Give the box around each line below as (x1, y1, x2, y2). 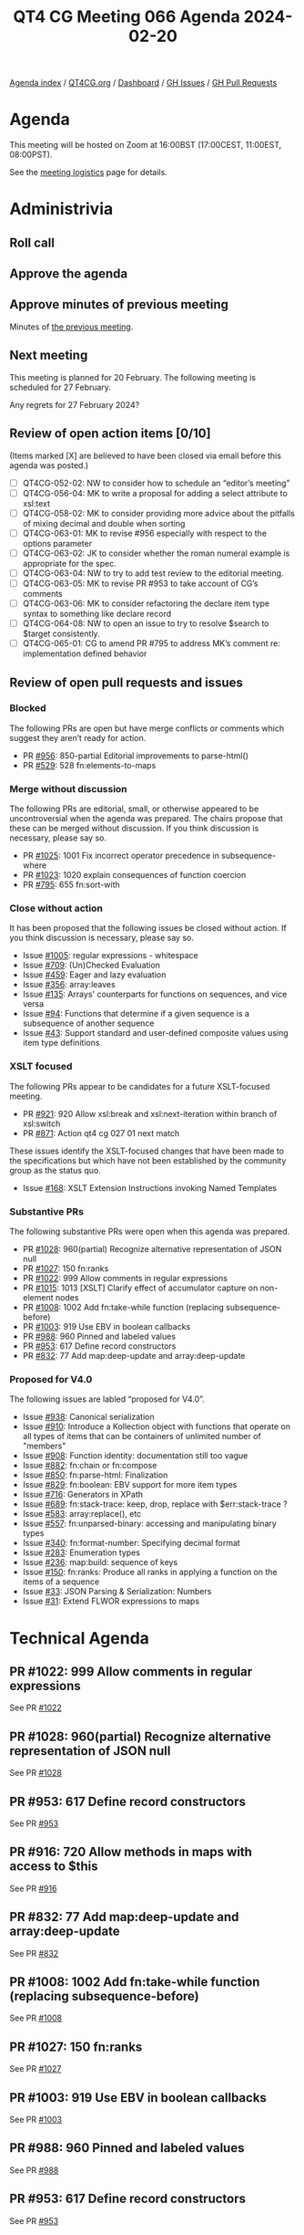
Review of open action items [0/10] (9, 426, 211, 442)
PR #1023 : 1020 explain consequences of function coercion (22, 870, 247, 881)
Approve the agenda (9, 266, 128, 282)
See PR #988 (9, 2165, 59, 2176)
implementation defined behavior (22, 648, 147, 659)
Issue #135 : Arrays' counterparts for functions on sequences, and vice (22, 988, 288, 1000)
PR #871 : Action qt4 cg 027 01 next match (22, 1127, 180, 1138)
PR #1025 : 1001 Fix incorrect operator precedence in (22, 851, 220, 862)
